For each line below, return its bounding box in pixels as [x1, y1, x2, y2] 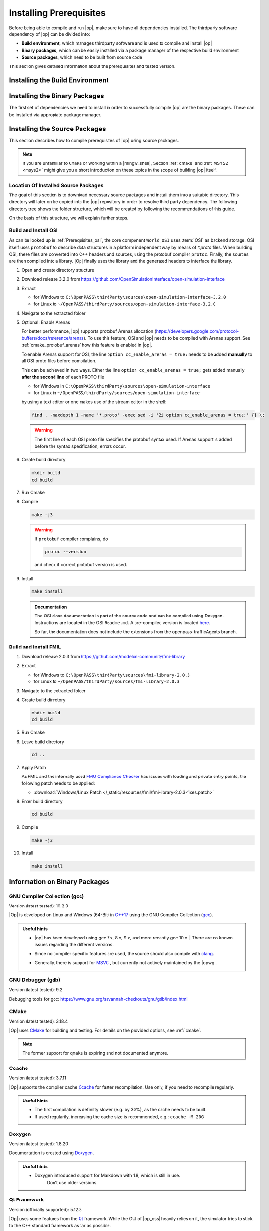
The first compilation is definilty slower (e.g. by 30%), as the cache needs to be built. [34, 1107, 207, 1113]
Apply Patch [21, 764, 46, 770]
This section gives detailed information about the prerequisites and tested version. [9, 63, 176, 69]
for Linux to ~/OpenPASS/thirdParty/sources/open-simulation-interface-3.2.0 [33, 301, 216, 307]
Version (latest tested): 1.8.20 [9, 1140, 69, 1147]
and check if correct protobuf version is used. [34, 562, 128, 568]
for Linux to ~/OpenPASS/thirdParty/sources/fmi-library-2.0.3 [33, 679, 180, 684]
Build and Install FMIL [9, 643, 61, 650]
